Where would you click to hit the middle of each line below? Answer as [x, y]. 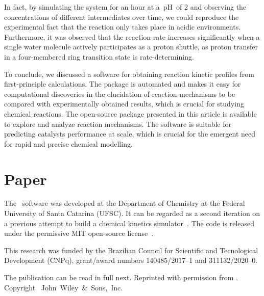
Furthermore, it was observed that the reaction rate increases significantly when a [132, 36]
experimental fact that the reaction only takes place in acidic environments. [123, 27]
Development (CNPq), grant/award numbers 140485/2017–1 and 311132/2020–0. [131, 260]
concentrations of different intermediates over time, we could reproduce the [122, 17]
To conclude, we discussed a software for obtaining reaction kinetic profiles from [129, 74]
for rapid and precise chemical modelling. [68, 143]
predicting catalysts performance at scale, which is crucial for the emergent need [130, 134]
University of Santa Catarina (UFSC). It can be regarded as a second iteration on [132, 213]
